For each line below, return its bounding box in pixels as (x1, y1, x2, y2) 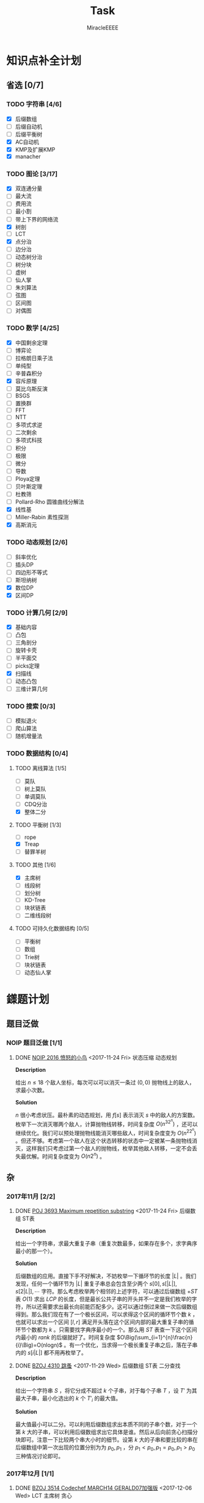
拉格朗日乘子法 (15, 354, 53, 362)
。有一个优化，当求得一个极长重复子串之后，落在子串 (64, 1341, 198, 1349)
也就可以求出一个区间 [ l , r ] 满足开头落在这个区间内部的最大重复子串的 (15, 1318, 189, 1326)
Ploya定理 (15, 475, 40, 482)
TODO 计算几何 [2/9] (6, 608, 68, 617)
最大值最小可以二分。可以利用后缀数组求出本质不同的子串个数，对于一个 (15, 1420, 197, 1428)
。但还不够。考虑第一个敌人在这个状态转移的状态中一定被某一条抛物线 (15, 1137, 192, 1144)
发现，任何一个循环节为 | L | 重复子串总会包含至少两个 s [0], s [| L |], (15, 1280, 177, 1288)
